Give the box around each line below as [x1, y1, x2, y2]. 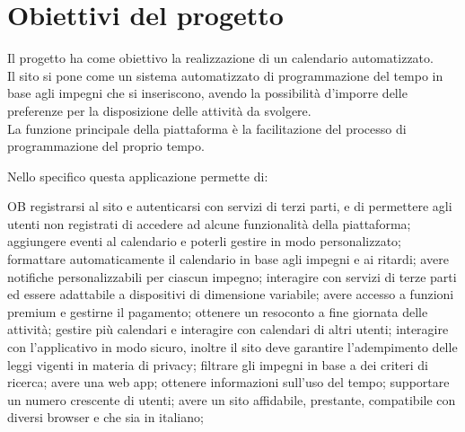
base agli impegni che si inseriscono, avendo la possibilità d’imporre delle [7, 84, 408, 102]
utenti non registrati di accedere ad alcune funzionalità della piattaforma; [7, 214, 411, 233]
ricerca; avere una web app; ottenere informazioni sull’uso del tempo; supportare [7, 373, 450, 392]
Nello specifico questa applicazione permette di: [7, 166, 268, 185]
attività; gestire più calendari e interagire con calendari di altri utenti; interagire [7, 320, 449, 339]
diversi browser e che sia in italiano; [7, 408, 204, 427]
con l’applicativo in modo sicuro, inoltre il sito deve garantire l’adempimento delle [7, 338, 458, 357]
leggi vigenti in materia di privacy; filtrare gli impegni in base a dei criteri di [7, 355, 428, 374]
